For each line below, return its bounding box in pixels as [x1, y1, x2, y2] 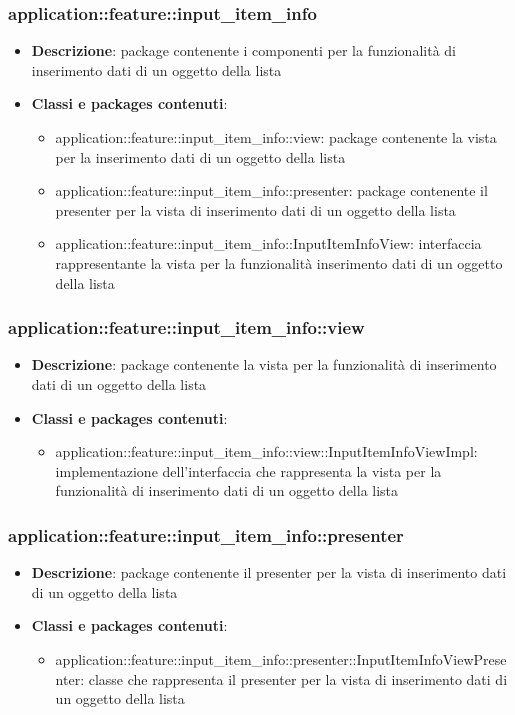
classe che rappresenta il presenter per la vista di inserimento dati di [88, 668, 508, 689]
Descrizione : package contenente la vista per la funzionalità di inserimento [31, 354, 497, 375]
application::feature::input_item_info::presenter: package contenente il [55, 180, 488, 201]
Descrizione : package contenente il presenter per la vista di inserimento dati [31, 562, 507, 583]
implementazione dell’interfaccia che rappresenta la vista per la [55, 460, 442, 481]
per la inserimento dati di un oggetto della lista [55, 146, 346, 167]
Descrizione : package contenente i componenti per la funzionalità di [31, 40, 456, 61]
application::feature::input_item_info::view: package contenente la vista [55, 127, 497, 147]
